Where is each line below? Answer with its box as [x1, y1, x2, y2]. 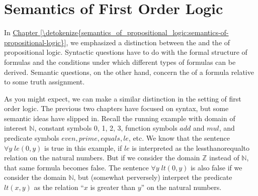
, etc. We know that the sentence [128, 133, 230, 143]
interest [4, 123, 27, 133]
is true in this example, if [44, 142, 122, 153]
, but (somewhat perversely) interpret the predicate [73, 172, 232, 182]
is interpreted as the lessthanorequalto [132, 142, 250, 153]
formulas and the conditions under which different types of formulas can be [4, 56, 236, 67]
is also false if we [190, 162, 242, 172]
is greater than [90, 182, 136, 192]
